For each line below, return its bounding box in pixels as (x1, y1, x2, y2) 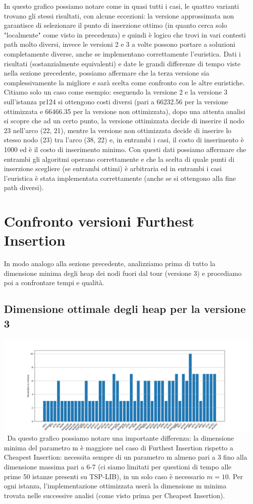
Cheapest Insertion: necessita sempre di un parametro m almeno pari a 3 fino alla (4, 452, 247, 462)
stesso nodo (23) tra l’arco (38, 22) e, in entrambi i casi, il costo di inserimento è (4, 135, 244, 145)
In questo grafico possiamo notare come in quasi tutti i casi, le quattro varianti (4, 1, 239, 11)
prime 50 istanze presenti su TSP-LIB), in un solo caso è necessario (4, 471, 205, 481)
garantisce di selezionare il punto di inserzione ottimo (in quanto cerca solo (4, 20, 227, 30)
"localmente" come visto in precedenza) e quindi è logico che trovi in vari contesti (4, 29, 246, 39)
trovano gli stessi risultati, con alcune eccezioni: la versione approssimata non (4, 10, 234, 20)
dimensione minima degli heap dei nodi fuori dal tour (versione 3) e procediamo (4, 268, 242, 278)
